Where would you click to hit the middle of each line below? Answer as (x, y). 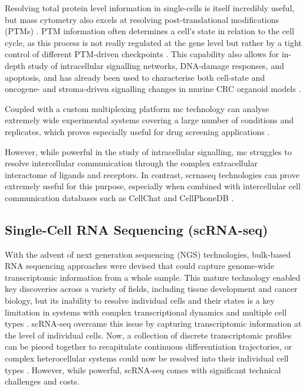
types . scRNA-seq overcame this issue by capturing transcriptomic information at (153, 323)
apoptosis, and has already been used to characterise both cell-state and (135, 77)
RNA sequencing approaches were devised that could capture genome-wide (140, 266)
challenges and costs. (42, 381)
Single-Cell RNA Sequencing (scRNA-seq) (136, 229)
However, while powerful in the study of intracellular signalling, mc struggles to (148, 151)
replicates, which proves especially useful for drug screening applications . (137, 131)
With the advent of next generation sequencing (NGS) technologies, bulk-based (148, 254)
